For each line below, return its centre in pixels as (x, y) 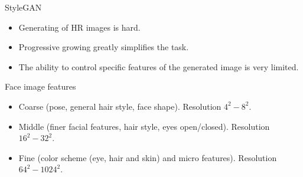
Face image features (40, 86)
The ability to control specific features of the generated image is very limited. (159, 66)
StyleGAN (23, 7)
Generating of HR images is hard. (79, 27)
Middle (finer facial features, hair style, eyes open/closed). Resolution (144, 126)
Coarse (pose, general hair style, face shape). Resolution (120, 106)
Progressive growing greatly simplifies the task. (104, 47)
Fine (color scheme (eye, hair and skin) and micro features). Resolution (148, 157)
